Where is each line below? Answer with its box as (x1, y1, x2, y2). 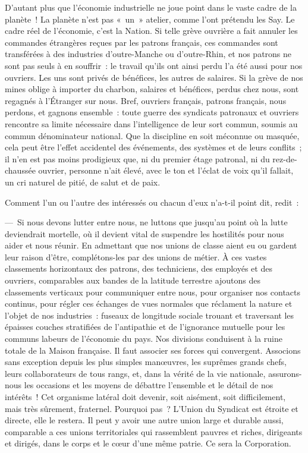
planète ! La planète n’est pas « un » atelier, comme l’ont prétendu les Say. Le (5, 12, 295, 25)
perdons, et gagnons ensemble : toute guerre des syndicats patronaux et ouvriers (5, 106, 299, 118)
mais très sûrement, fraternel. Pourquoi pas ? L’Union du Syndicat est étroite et (5, 402, 298, 414)
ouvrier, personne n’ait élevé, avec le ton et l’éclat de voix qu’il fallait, (38, 164, 294, 177)
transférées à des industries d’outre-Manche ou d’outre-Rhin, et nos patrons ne (5, 48, 292, 60)
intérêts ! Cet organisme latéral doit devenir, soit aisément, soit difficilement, (5, 391, 286, 402)
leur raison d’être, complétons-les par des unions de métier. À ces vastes (5, 250, 267, 263)
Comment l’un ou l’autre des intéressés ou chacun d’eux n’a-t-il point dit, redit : (5, 196, 299, 208)
